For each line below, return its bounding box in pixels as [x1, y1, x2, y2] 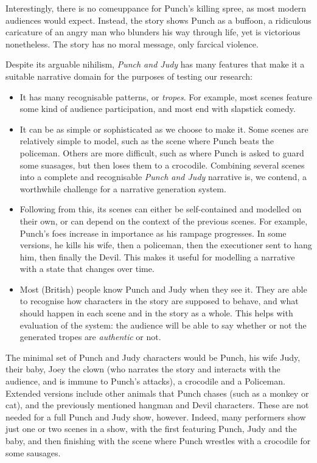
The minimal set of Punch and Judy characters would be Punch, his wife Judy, [5, 350, 301, 363]
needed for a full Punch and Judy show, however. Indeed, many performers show [5, 410, 306, 423]
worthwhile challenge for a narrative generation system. [19, 182, 226, 195]
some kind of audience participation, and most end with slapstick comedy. [19, 102, 296, 115]
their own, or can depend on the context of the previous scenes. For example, [19, 214, 308, 227]
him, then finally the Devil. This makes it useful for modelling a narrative [19, 250, 295, 263]
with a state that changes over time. [19, 262, 155, 275]
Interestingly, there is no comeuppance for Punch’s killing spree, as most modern [5, 2, 306, 14]
